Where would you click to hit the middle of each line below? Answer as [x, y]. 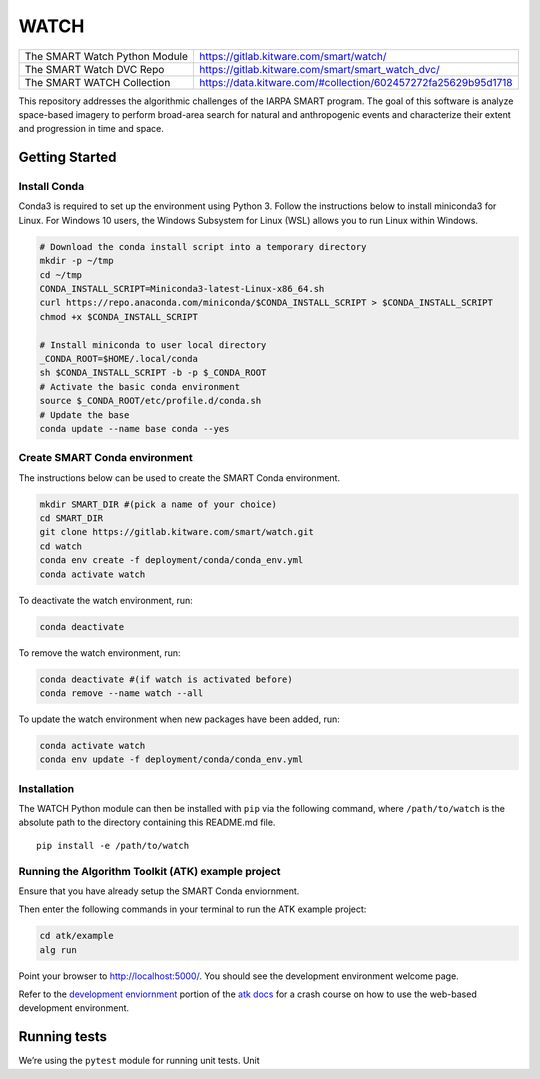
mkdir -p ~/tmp [76, 261]
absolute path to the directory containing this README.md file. [147, 822]
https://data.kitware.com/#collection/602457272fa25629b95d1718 [356, 82]
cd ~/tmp [61, 274]
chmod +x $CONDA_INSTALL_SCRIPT [119, 316]
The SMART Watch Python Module [106, 56]
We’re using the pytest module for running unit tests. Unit [139, 1061]
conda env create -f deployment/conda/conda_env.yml [171, 560]
